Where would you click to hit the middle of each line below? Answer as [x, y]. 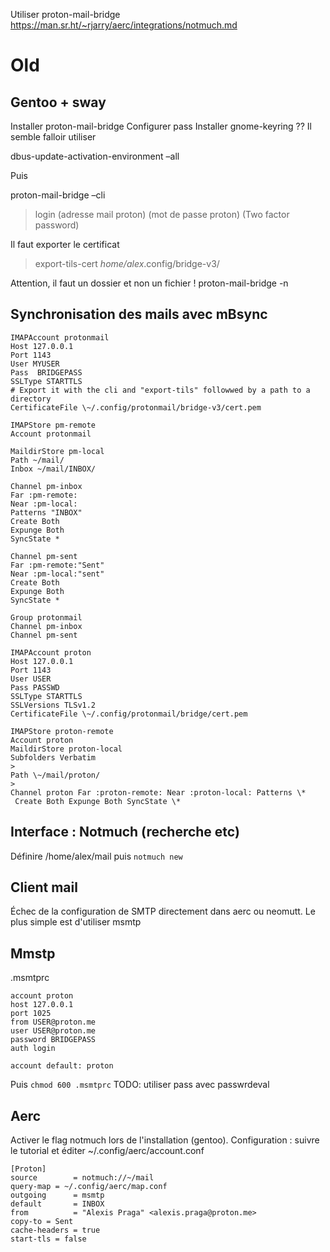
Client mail [44, 887]
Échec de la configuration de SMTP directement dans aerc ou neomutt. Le [163, 911]
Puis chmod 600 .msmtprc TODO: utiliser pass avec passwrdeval [140, 1085]
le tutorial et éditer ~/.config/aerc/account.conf [107, 1151]
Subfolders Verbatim [53, 757]
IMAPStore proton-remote [62, 731]
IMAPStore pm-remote [53, 425]
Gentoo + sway [58, 102]
